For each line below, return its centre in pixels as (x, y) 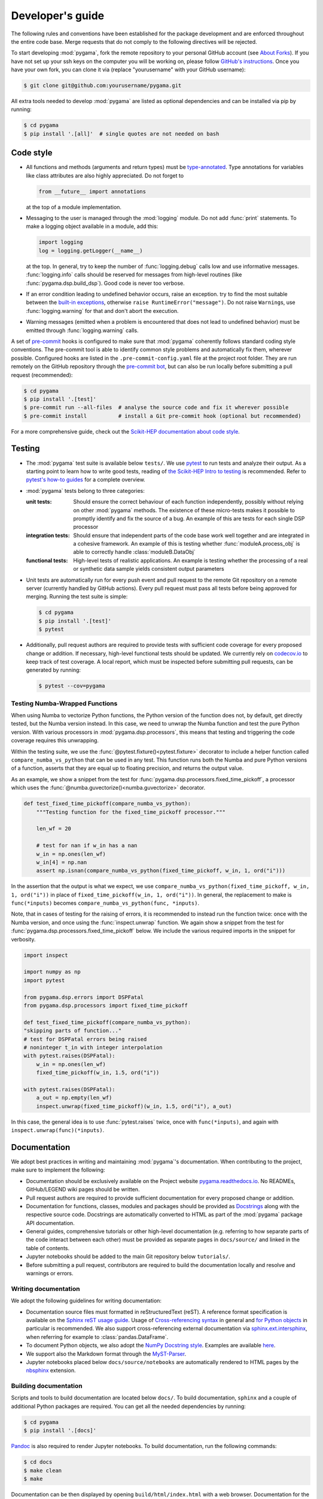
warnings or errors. (50, 1274)
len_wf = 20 (54, 829)
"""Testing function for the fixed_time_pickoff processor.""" (131, 812)
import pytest (44, 980)
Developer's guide (58, 16)
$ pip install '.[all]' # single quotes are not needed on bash (121, 134)
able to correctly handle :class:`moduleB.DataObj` (134, 552)
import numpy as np (52, 972)
